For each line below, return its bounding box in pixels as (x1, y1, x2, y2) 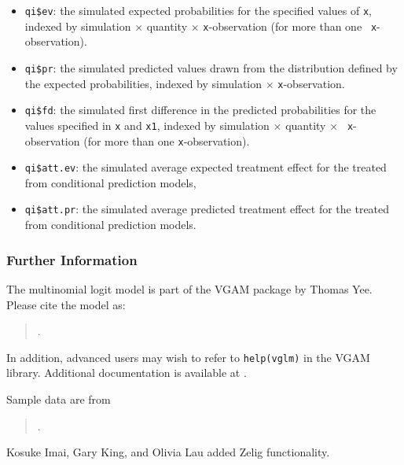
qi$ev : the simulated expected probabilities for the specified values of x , (24, 2, 372, 18)
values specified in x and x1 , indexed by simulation (24, 116, 270, 133)
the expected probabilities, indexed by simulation (24, 75, 263, 91)
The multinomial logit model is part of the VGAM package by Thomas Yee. (6, 280, 373, 297)
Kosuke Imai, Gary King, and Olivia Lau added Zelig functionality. (6, 444, 330, 460)
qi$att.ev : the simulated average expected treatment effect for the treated (24, 159, 387, 175)
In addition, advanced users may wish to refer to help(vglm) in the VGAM (6, 349, 370, 365)
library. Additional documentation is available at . (6, 364, 247, 381)
